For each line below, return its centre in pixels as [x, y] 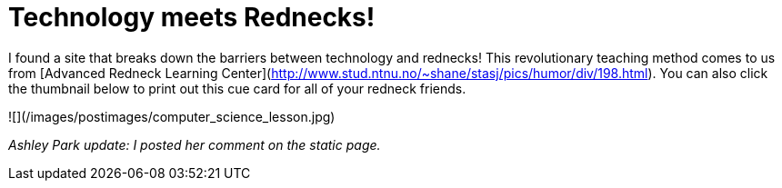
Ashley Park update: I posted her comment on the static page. [195, 144]
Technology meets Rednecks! [192, 17]
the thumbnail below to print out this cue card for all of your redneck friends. [237, 88]
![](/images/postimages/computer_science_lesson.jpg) [172, 116]
